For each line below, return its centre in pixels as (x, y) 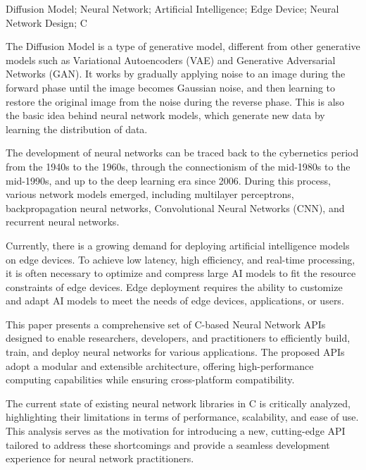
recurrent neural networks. (63, 222)
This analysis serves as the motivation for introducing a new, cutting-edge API (176, 431)
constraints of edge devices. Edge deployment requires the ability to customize (174, 286)
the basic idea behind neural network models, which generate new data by (165, 115)
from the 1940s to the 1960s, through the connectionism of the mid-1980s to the (178, 166)
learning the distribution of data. (77, 129)
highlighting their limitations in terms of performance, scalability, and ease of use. (182, 417)
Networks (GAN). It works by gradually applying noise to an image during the (176, 74)
